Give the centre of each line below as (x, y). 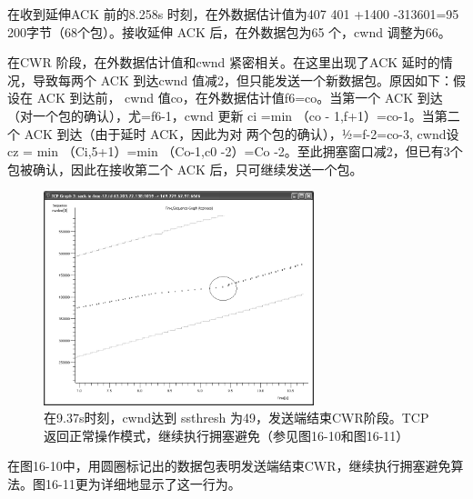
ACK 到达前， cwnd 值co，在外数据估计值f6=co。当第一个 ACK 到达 (240, 98)
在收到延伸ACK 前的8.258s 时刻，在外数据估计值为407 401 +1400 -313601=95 (233, 14)
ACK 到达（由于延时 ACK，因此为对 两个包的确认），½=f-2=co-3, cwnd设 (242, 133)
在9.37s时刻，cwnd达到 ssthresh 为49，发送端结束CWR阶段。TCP (236, 418)
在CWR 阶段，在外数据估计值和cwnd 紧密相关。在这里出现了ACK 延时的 (224, 62)
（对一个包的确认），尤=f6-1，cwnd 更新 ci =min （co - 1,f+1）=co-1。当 (221, 115)
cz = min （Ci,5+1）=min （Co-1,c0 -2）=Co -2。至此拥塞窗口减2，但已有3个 (235, 151)
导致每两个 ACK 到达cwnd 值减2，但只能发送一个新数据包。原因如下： (242, 80)
